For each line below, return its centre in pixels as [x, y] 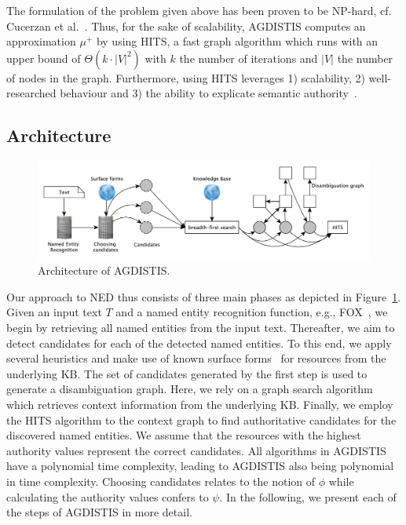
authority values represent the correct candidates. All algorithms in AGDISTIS [196, 450]
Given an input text [54, 312]
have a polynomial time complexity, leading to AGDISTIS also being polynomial [200, 466]
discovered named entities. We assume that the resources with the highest [184, 435]
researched [31, 93]
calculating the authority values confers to [108, 496]
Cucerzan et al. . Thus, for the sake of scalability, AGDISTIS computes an [186, 26]
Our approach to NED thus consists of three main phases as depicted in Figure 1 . [204, 296]
